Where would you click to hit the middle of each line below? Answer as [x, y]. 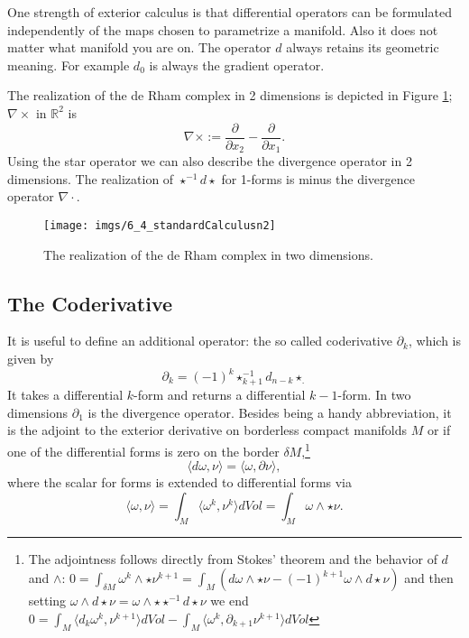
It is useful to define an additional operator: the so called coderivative [200, 341]
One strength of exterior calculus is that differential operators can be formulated [230, 12]
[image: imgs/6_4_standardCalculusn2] [160, 225]
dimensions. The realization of [91, 178]
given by [31, 358]
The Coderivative [90, 303]
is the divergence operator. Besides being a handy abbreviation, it [270, 412]
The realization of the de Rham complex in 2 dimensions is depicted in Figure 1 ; [230, 95]
